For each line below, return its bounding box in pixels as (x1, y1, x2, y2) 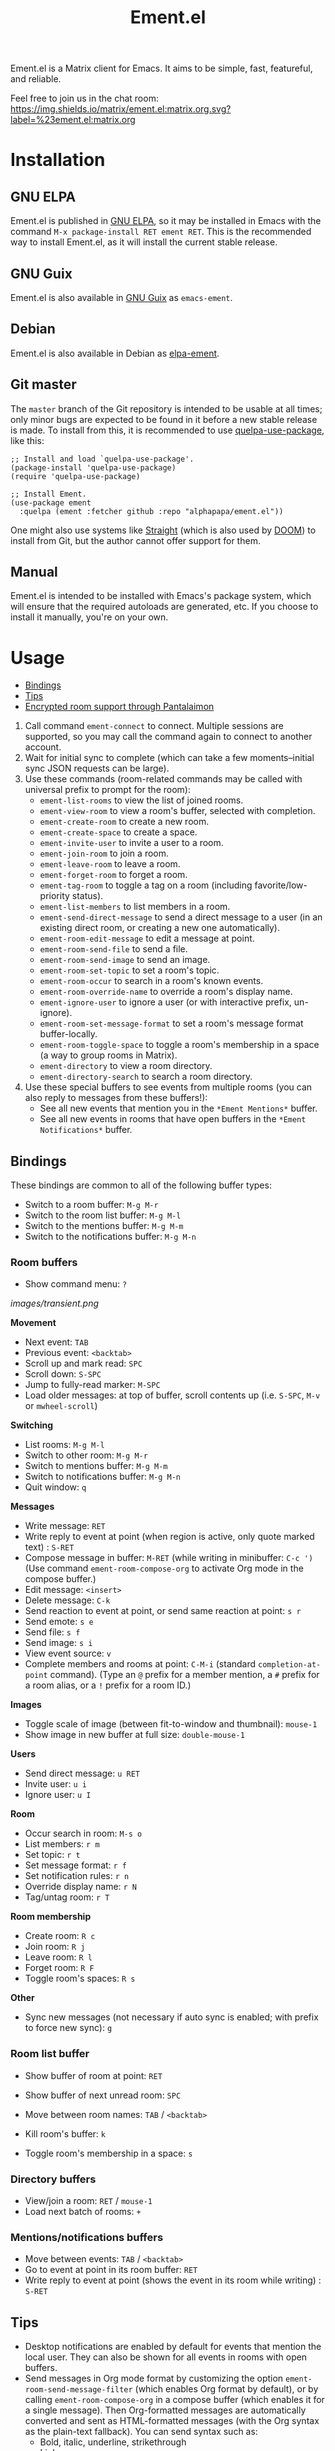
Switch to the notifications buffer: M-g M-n (24, 1231, 197, 1243)
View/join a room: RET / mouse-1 (24, 2195, 153, 2207)
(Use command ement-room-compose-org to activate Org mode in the (24, 1562, 304, 1575)
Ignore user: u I (24, 1789, 92, 1801)
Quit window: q (24, 1481, 87, 1493)
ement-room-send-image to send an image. (39, 954, 211, 966)
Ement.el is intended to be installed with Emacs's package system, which (10, 590, 312, 602)
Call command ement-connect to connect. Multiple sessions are (24, 720, 284, 732)
